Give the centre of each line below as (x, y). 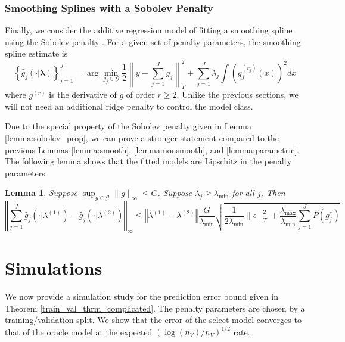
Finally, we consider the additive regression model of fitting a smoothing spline (149, 30)
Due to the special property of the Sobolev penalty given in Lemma (128, 126)
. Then (273, 193)
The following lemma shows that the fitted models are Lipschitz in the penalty (148, 161)
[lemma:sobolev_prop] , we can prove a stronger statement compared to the (142, 138)
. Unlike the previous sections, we (237, 94)
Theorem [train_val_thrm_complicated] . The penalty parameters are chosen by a (155, 308)
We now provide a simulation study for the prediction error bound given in (142, 296)
